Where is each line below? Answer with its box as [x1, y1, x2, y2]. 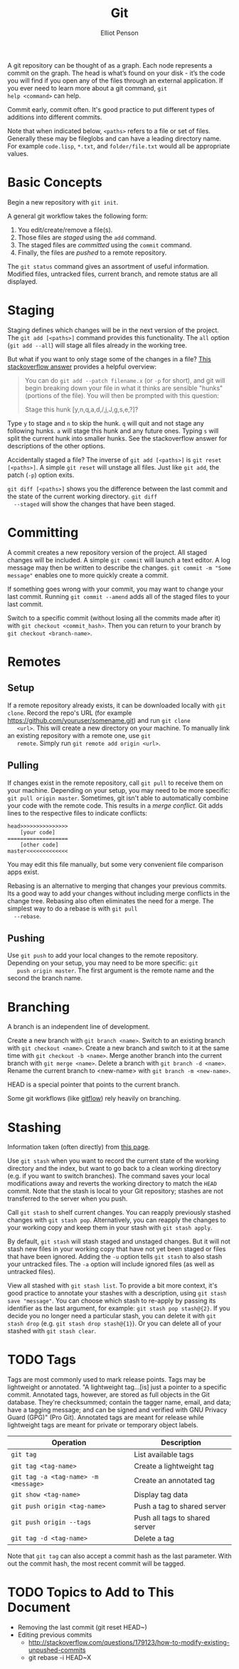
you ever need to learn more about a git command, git [7, 83, 167, 92]
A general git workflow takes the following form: [7, 212, 148, 220]
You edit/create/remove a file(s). [17, 225, 113, 234]
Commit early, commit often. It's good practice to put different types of [7, 105, 215, 113]
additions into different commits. [7, 113, 102, 121]
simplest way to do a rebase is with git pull [7, 904, 138, 913]
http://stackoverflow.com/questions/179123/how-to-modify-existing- [28, 1638, 230, 1647]
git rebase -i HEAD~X [28, 1653, 92, 1662]
